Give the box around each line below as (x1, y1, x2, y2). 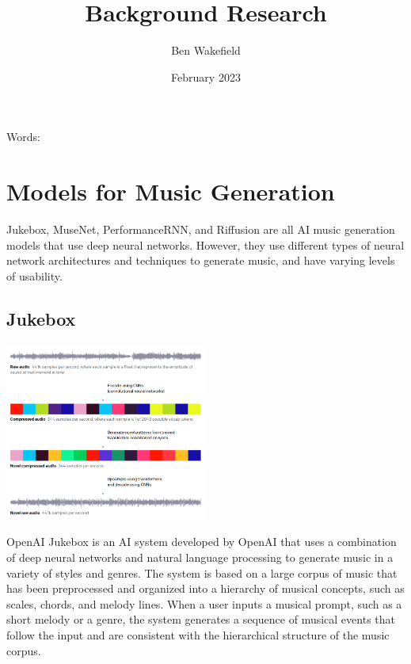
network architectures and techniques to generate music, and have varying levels (6, 252, 395, 269)
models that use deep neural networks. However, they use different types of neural (6, 236, 405, 253)
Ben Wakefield (171, 42, 241, 59)
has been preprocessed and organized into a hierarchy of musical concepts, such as (6, 580, 405, 597)
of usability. (6, 267, 63, 284)
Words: (6, 128, 40, 145)
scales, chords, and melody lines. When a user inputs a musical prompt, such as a (6, 595, 402, 612)
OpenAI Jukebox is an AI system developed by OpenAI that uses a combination (6, 533, 397, 550)
